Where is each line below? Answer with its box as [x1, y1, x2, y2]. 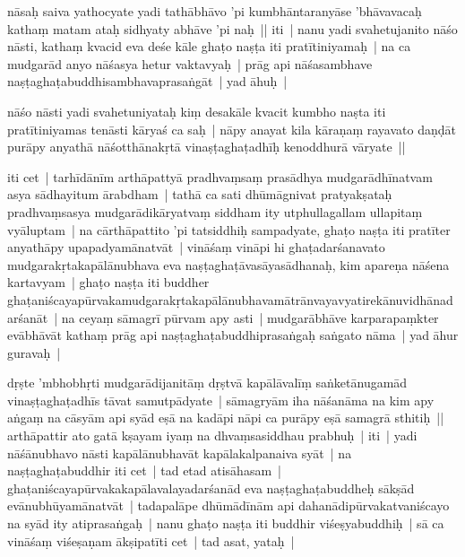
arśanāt [7, 308, 48, 326]
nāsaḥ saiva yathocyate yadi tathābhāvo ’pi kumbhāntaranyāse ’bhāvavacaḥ [7, 2, 422, 20]
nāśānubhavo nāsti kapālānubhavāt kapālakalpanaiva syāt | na [7, 443, 352, 462]
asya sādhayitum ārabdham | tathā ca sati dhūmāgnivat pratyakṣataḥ [7, 185, 392, 204]
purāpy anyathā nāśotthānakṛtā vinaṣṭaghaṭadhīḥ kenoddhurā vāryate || [7, 137, 406, 156]
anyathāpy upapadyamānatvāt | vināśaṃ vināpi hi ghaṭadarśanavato [7, 238, 385, 257]
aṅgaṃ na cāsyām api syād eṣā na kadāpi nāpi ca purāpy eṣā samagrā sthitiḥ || [7, 408, 444, 427]
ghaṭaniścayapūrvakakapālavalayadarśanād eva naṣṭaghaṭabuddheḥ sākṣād [7, 478, 415, 497]
